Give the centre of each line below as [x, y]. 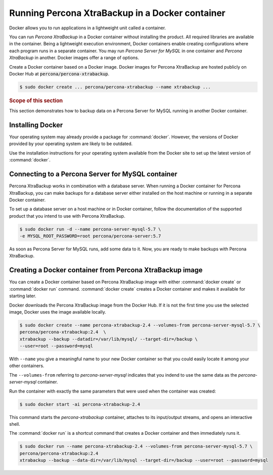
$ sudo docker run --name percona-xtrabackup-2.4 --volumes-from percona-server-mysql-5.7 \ [136, 446]
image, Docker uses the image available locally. [58, 312]
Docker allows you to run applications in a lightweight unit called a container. [88, 28]
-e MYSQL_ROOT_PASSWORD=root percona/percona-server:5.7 [90, 236]
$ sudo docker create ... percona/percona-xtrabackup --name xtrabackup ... [115, 87]
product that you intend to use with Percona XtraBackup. [67, 216]
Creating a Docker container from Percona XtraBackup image [106, 270]
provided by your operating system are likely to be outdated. [71, 144]
